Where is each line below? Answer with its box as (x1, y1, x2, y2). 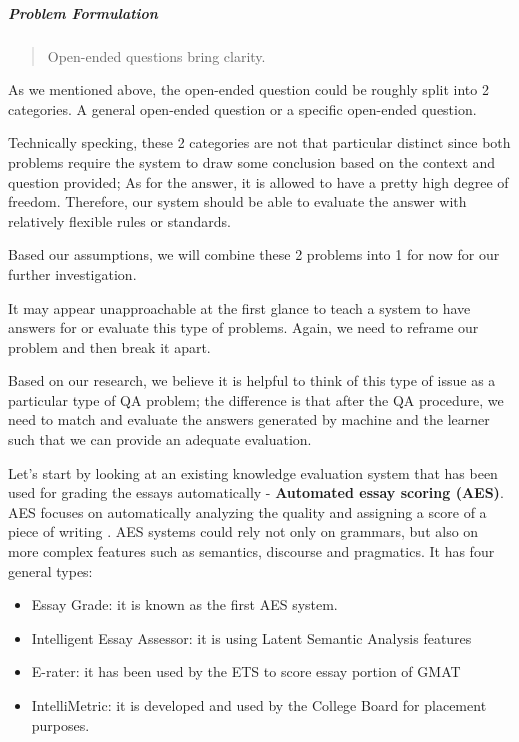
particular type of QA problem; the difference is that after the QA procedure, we (8, 389, 504, 410)
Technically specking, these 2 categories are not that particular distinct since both (8, 132, 511, 153)
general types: (8, 560, 93, 581)
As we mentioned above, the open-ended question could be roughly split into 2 (8, 79, 489, 100)
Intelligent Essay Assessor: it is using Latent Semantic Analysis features (31, 627, 472, 648)
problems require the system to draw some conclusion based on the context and (8, 151, 496, 172)
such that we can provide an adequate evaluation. (8, 429, 312, 450)
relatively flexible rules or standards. (8, 210, 231, 231)
